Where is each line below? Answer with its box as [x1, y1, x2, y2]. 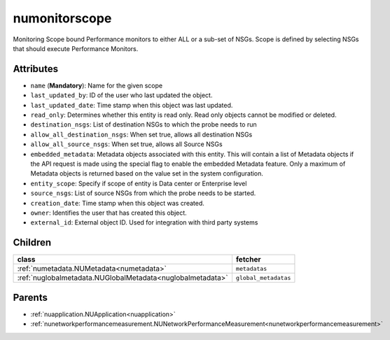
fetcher [235, 255, 262, 264]
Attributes [13, 63, 59, 75]
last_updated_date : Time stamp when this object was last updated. [30, 101, 233, 109]
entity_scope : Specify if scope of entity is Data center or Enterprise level [30, 179, 247, 187]
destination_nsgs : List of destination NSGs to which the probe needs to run [30, 120, 257, 129]
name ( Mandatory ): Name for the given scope [30, 81, 163, 90]
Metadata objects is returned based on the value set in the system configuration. [30, 169, 264, 178]
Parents [13, 291, 48, 304]
